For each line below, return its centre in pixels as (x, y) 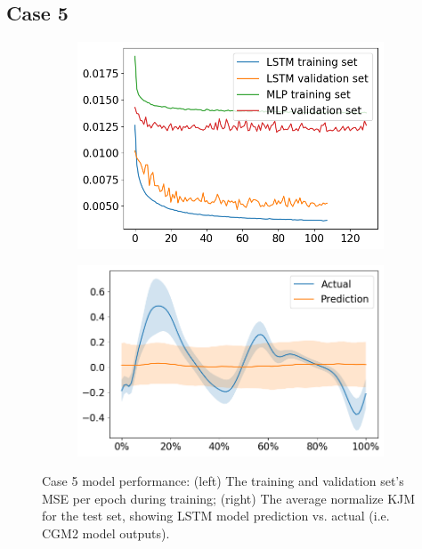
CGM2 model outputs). (106, 533)
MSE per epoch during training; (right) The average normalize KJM (229, 498)
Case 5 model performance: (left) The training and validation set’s (223, 481)
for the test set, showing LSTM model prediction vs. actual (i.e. (216, 516)
